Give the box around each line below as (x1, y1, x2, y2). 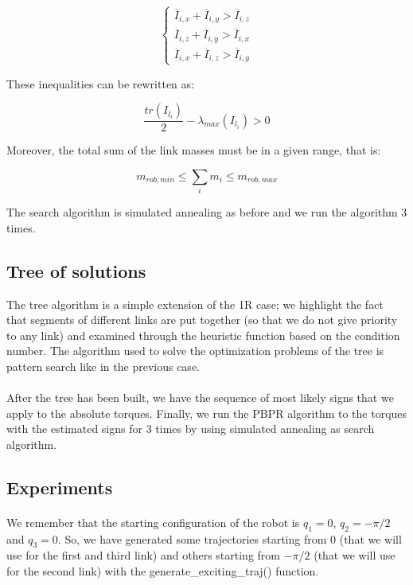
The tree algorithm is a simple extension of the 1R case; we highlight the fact (6, 295, 384, 312)
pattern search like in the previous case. (6, 357, 200, 374)
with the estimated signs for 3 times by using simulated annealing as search (6, 420, 375, 437)
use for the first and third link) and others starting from (6, 547, 280, 564)
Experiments (6, 474, 113, 499)
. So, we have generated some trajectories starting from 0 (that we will (57, 530, 402, 547)
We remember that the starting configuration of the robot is (6, 513, 300, 530)
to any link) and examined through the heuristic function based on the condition (6, 326, 400, 343)
